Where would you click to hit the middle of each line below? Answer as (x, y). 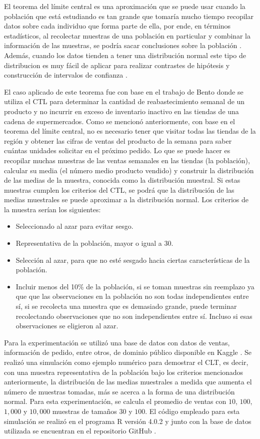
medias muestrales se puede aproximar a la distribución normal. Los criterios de (126, 199)
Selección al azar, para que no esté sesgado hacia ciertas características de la (133, 260)
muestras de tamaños (84, 411)
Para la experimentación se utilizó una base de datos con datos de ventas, (117, 342)
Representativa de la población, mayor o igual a (89, 243)
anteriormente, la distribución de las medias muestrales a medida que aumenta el (128, 382)
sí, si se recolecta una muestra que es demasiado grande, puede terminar (126, 306)
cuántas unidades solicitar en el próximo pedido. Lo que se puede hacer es (117, 150)
